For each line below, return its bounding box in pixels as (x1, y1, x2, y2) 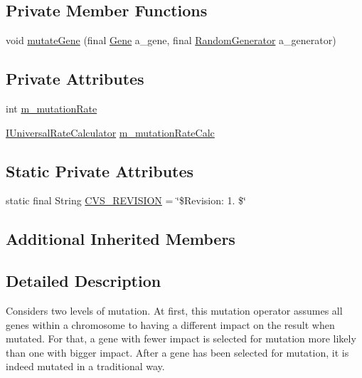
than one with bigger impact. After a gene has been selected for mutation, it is (6, 345, 349, 359)
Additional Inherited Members (6, 228, 235, 250)
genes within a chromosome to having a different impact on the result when (6, 317, 335, 332)
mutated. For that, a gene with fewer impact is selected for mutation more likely (6, 331, 356, 346)
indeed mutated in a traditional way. (6, 359, 165, 374)
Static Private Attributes (6, 159, 194, 182)
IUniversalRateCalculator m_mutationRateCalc (6, 125, 215, 140)
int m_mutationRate (6, 101, 97, 115)
